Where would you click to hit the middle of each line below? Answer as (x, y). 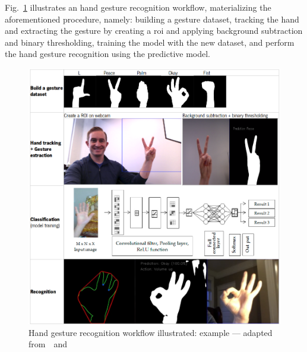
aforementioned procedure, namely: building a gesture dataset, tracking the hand (152, 19)
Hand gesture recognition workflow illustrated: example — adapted (151, 332)
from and (48, 344)
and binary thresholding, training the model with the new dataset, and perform (150, 42)
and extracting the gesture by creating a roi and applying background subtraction (154, 31)
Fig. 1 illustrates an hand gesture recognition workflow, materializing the (138, 7)
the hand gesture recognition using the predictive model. (108, 54)
